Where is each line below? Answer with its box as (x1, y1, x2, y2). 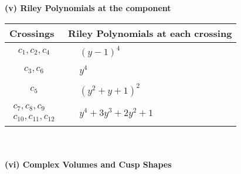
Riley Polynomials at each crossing (68, 26, 232, 40)
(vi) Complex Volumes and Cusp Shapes (5, 158, 172, 170)
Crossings (9, 26, 55, 40)
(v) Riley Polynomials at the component (5, 2, 171, 13)
